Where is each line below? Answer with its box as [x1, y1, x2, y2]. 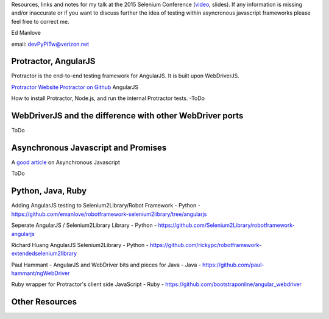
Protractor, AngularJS [11, 56, 96, 66]
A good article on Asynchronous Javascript [11, 159, 120, 166]
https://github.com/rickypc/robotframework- [149, 241, 262, 248]
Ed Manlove [11, 29, 41, 37]
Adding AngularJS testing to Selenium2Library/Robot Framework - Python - [11, 202, 200, 209]
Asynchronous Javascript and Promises [11, 142, 167, 152]
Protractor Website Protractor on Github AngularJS [11, 83, 138, 91]
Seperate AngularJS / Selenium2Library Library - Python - [11, 221, 157, 229]
